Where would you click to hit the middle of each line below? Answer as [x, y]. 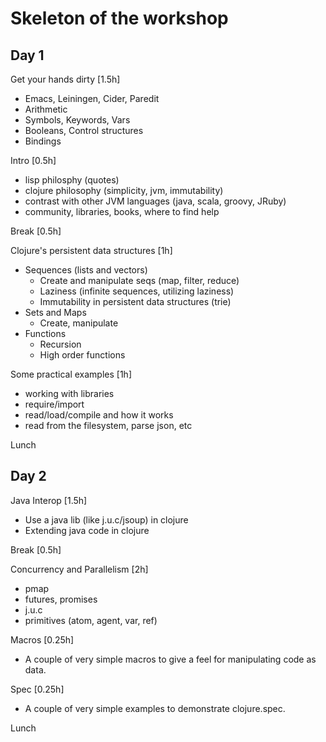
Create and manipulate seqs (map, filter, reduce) [139, 280]
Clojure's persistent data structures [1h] [91, 250]
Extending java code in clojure [87, 530]
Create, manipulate [79, 323]
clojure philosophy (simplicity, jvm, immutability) [124, 190]
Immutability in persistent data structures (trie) [135, 301]
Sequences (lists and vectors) [86, 270]
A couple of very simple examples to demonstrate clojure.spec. [155, 708]
